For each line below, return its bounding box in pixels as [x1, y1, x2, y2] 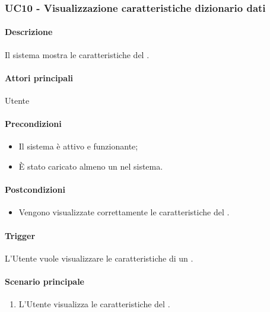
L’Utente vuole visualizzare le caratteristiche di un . [5, 251, 193, 264]
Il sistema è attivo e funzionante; [18, 140, 138, 152]
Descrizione [5, 26, 53, 38]
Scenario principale [5, 275, 84, 287]
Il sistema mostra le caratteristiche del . [5, 48, 150, 61]
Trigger [5, 229, 36, 241]
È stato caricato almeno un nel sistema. [18, 160, 163, 173]
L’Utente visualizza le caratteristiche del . [18, 298, 170, 310]
